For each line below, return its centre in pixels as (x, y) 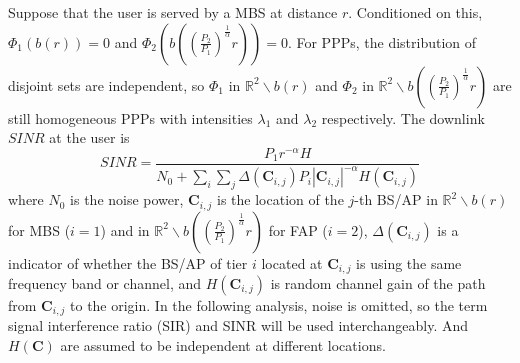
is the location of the (280, 199)
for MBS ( (39, 229)
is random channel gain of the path (378, 282)
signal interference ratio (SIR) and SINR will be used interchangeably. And (238, 325)
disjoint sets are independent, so (106, 84)
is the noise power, (127, 199)
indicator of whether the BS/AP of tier (128, 262)
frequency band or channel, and (105, 282)
